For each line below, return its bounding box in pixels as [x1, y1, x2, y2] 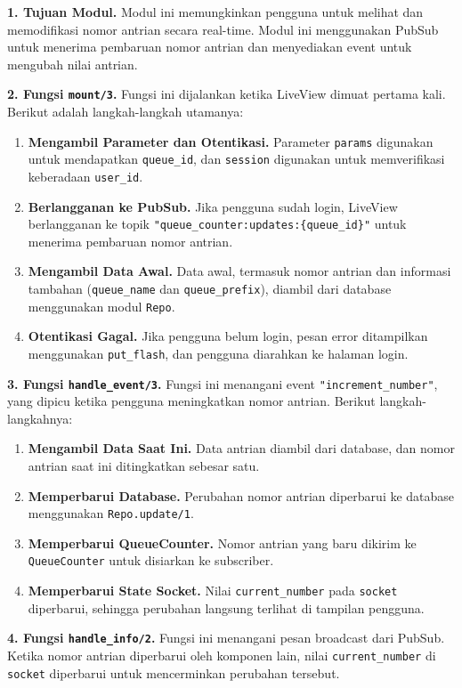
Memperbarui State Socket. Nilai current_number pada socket [28, 581, 398, 600]
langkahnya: [7, 409, 73, 427]
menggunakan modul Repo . [28, 296, 175, 315]
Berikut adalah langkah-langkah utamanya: [7, 102, 244, 121]
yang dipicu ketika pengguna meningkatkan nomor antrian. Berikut [7, 392, 376, 410]
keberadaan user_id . [28, 166, 143, 185]
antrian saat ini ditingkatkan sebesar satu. [28, 457, 260, 475]
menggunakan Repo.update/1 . [28, 504, 194, 522]
